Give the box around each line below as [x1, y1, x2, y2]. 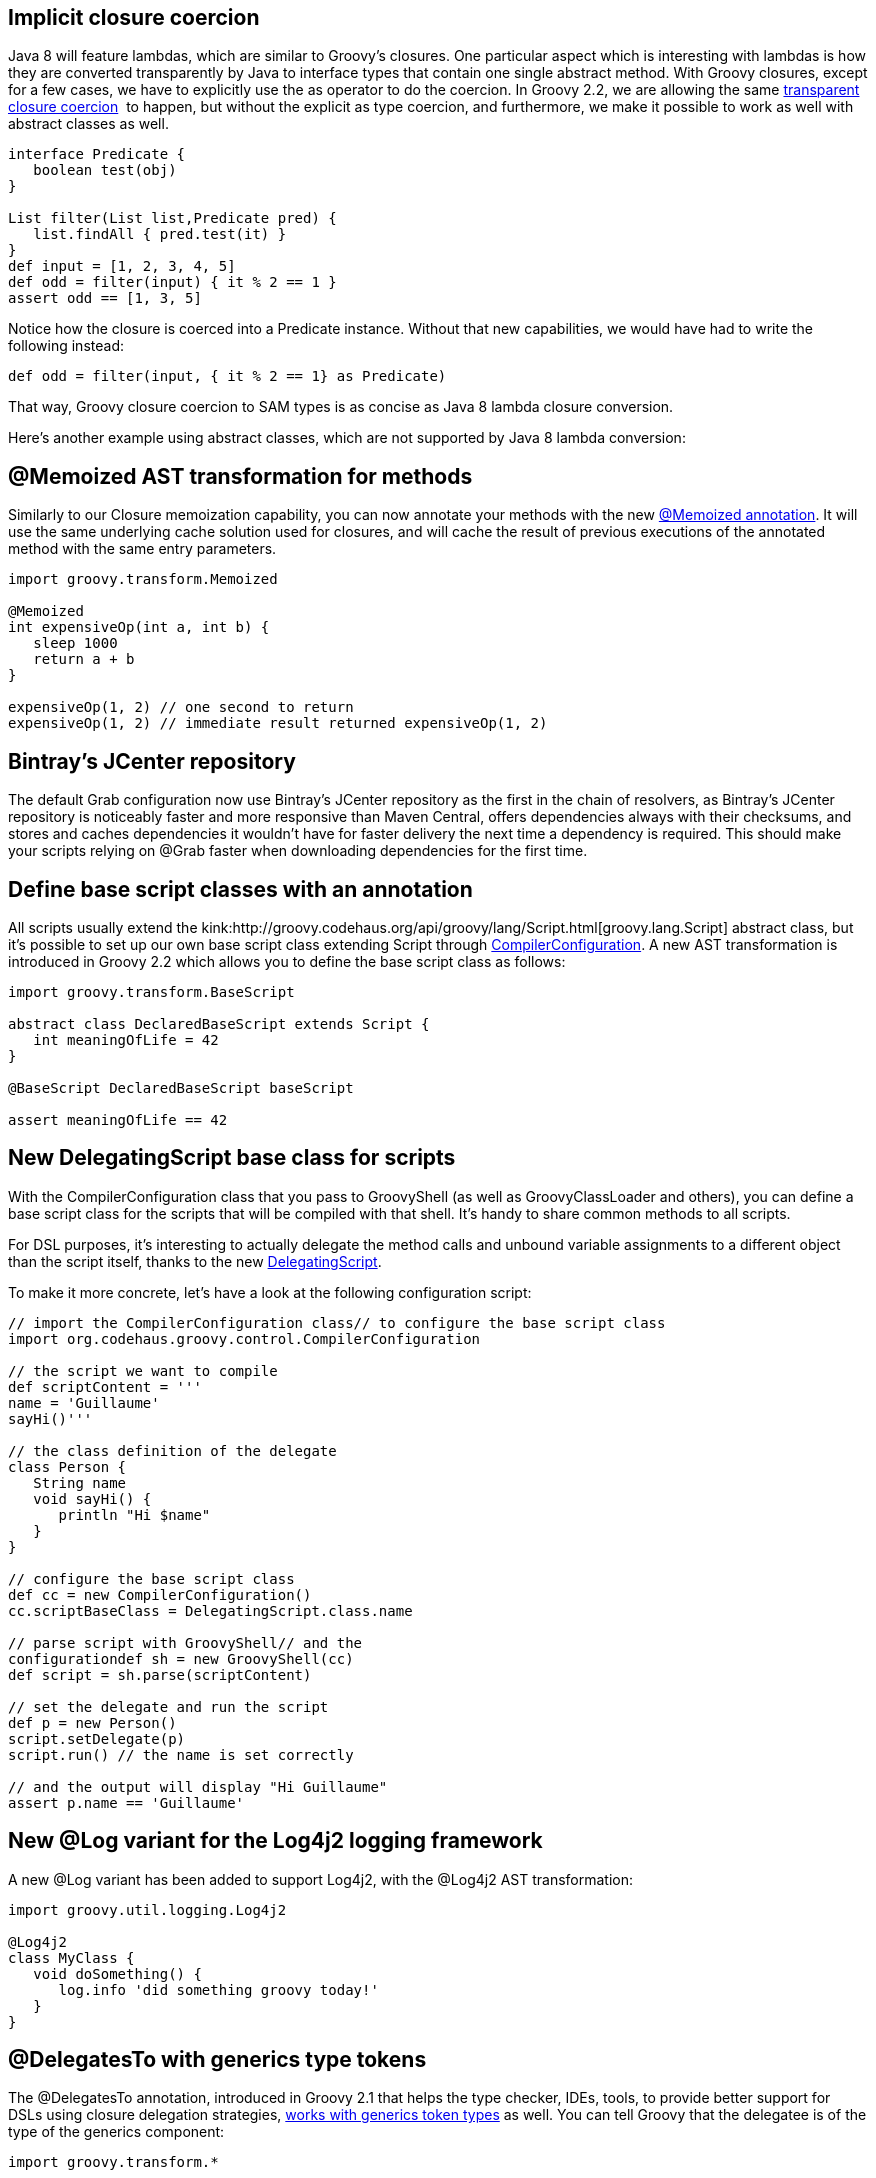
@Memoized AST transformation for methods [8, 463, 473, 489]
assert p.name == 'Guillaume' [8, 1794, 245, 1811]
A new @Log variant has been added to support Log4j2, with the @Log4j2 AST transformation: [8, 1870, 634, 1888]
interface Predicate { [8, 146, 186, 163]
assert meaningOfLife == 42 [8, 1111, 228, 1128]
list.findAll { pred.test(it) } [33, 226, 287, 243]
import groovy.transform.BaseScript [8, 983, 295, 1000]
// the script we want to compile [8, 1362, 278, 1379]
